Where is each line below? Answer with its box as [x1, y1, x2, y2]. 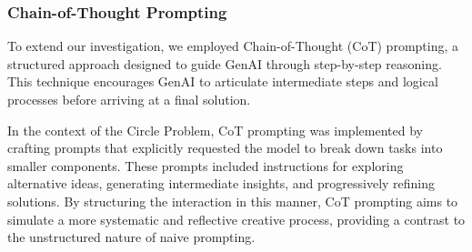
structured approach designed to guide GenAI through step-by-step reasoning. [7, 54, 442, 73]
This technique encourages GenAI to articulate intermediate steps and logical [7, 72, 438, 91]
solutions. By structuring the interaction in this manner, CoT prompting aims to [7, 191, 458, 210]
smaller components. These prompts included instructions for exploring [7, 156, 404, 175]
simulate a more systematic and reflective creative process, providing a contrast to [7, 209, 466, 228]
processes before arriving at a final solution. [7, 90, 251, 108]
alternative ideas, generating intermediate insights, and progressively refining [7, 174, 436, 193]
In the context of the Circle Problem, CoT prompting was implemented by [7, 120, 423, 139]
